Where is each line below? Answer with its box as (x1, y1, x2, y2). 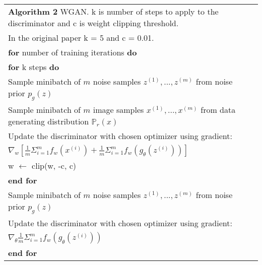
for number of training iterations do (8, 46, 137, 58)
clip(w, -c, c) (32, 160, 77, 172)
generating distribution (8, 115, 89, 127)
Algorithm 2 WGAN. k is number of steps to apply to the (8, 6, 219, 17)
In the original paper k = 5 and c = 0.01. (8, 32, 154, 43)
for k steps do (8, 61, 59, 73)
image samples (93, 104, 144, 116)
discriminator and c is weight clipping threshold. (8, 17, 179, 29)
